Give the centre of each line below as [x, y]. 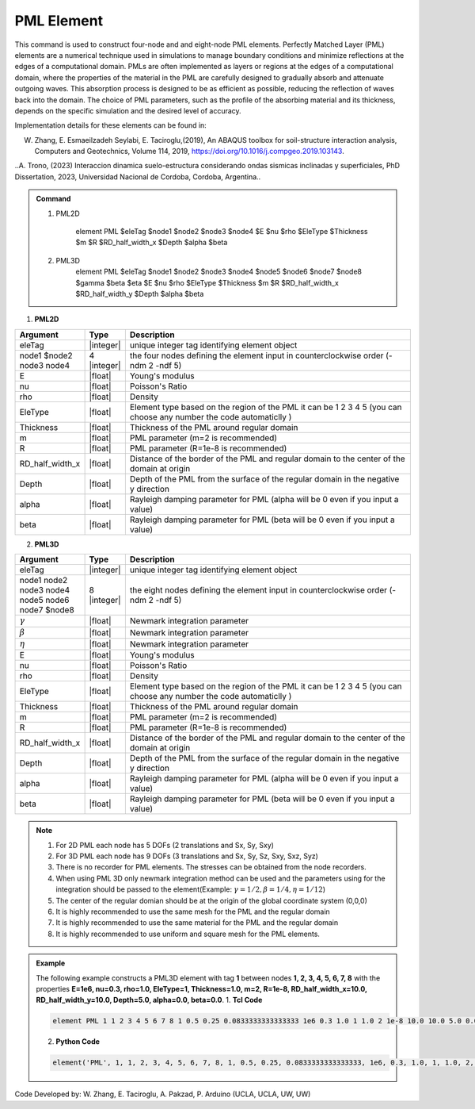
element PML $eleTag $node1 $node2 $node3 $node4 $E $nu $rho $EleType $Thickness [222, 232]
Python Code [78, 1042]
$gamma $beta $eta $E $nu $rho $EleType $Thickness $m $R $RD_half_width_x [207, 282]
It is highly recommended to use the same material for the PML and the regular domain [197, 923]
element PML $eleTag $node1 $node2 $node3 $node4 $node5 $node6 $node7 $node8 [219, 272]
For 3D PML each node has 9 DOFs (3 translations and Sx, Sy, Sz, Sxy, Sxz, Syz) [187, 856]
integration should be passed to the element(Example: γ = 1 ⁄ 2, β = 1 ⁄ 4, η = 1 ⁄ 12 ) [191, 889]
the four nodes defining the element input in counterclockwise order [256, 355]
